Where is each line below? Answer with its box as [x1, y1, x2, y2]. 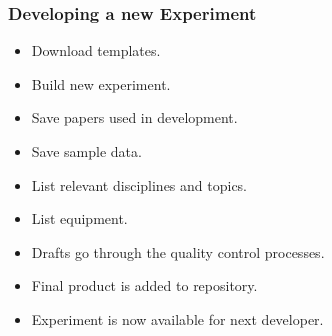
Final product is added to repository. [31, 275, 258, 296]
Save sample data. [31, 141, 142, 161]
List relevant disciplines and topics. [31, 174, 248, 195]
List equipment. [31, 208, 128, 229]
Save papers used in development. [31, 107, 238, 128]
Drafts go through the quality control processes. [31, 241, 325, 262]
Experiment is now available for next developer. [31, 308, 324, 329]
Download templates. [31, 40, 161, 61]
